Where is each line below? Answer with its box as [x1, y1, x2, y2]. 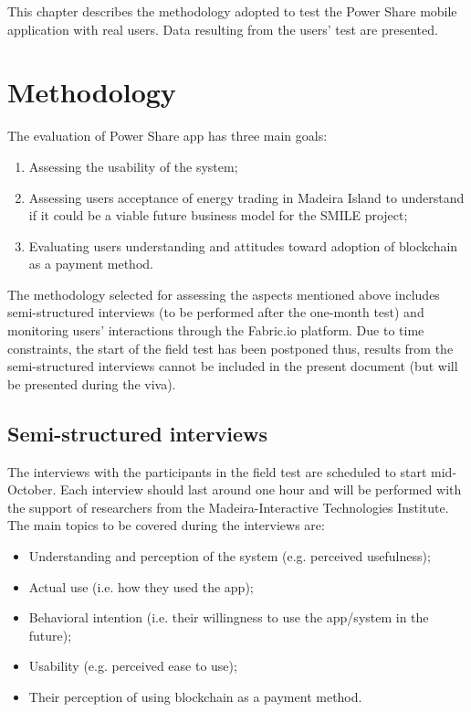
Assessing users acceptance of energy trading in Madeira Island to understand [28, 187, 465, 207]
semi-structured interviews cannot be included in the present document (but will [7, 356, 458, 376]
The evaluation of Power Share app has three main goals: [7, 126, 328, 145]
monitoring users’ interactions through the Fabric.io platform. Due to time [7, 321, 424, 340]
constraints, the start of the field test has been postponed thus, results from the [7, 338, 454, 357]
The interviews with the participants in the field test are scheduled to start [7, 462, 427, 481]
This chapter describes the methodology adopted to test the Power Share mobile [7, 2, 457, 20]
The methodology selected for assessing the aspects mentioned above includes [7, 284, 440, 303]
